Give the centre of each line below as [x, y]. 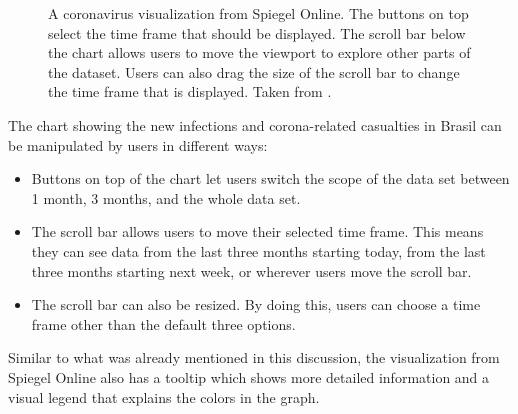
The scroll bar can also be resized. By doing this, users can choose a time [256, 304]
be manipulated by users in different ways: [138, 144]
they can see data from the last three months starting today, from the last [258, 250]
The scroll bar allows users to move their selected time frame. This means [257, 231]
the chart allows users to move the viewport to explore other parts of [259, 52]
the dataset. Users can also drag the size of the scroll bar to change [254, 71]
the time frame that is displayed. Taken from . [190, 91]
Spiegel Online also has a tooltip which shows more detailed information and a [249, 376]
